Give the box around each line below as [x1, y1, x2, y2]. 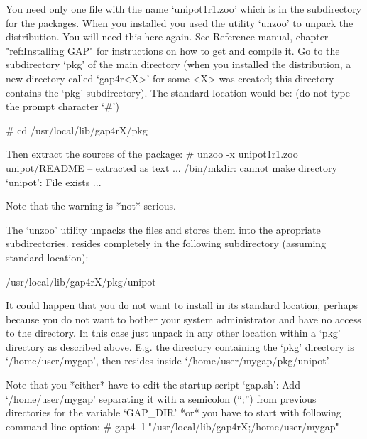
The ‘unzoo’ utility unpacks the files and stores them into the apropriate [6, 222, 321, 237]
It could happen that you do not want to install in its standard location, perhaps [6, 298, 358, 313]
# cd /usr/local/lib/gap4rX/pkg [6, 122, 148, 137]
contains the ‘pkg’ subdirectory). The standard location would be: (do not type [6, 85, 350, 99]
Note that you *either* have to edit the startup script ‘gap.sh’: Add [6, 377, 300, 392]
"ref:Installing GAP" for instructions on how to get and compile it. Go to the [6, 43, 340, 58]
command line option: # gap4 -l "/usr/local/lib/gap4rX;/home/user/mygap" [6, 418, 339, 433]
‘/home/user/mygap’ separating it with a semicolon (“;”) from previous [6, 391, 317, 406]
